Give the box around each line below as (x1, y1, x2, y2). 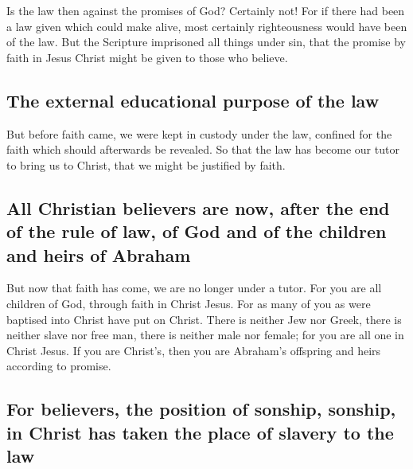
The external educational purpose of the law (6, 88, 380, 112)
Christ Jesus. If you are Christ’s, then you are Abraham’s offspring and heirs (6, 342, 381, 358)
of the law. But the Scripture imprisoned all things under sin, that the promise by (6, 33, 407, 50)
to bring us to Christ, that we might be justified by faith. (6, 156, 286, 173)
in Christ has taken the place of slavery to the (6, 420, 394, 444)
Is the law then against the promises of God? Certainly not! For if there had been (6, 2, 405, 18)
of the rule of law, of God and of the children (6, 219, 387, 244)
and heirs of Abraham (6, 242, 191, 267)
